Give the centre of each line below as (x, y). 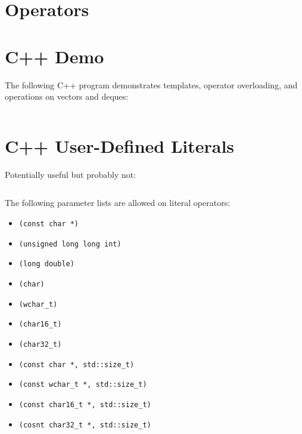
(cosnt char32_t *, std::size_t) (85, 425)
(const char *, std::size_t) (77, 364)
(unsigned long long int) (70, 244)
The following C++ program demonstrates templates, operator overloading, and (151, 84)
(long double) (46, 264)
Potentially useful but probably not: (71, 174)
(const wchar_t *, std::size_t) (83, 385)
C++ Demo (55, 56)
